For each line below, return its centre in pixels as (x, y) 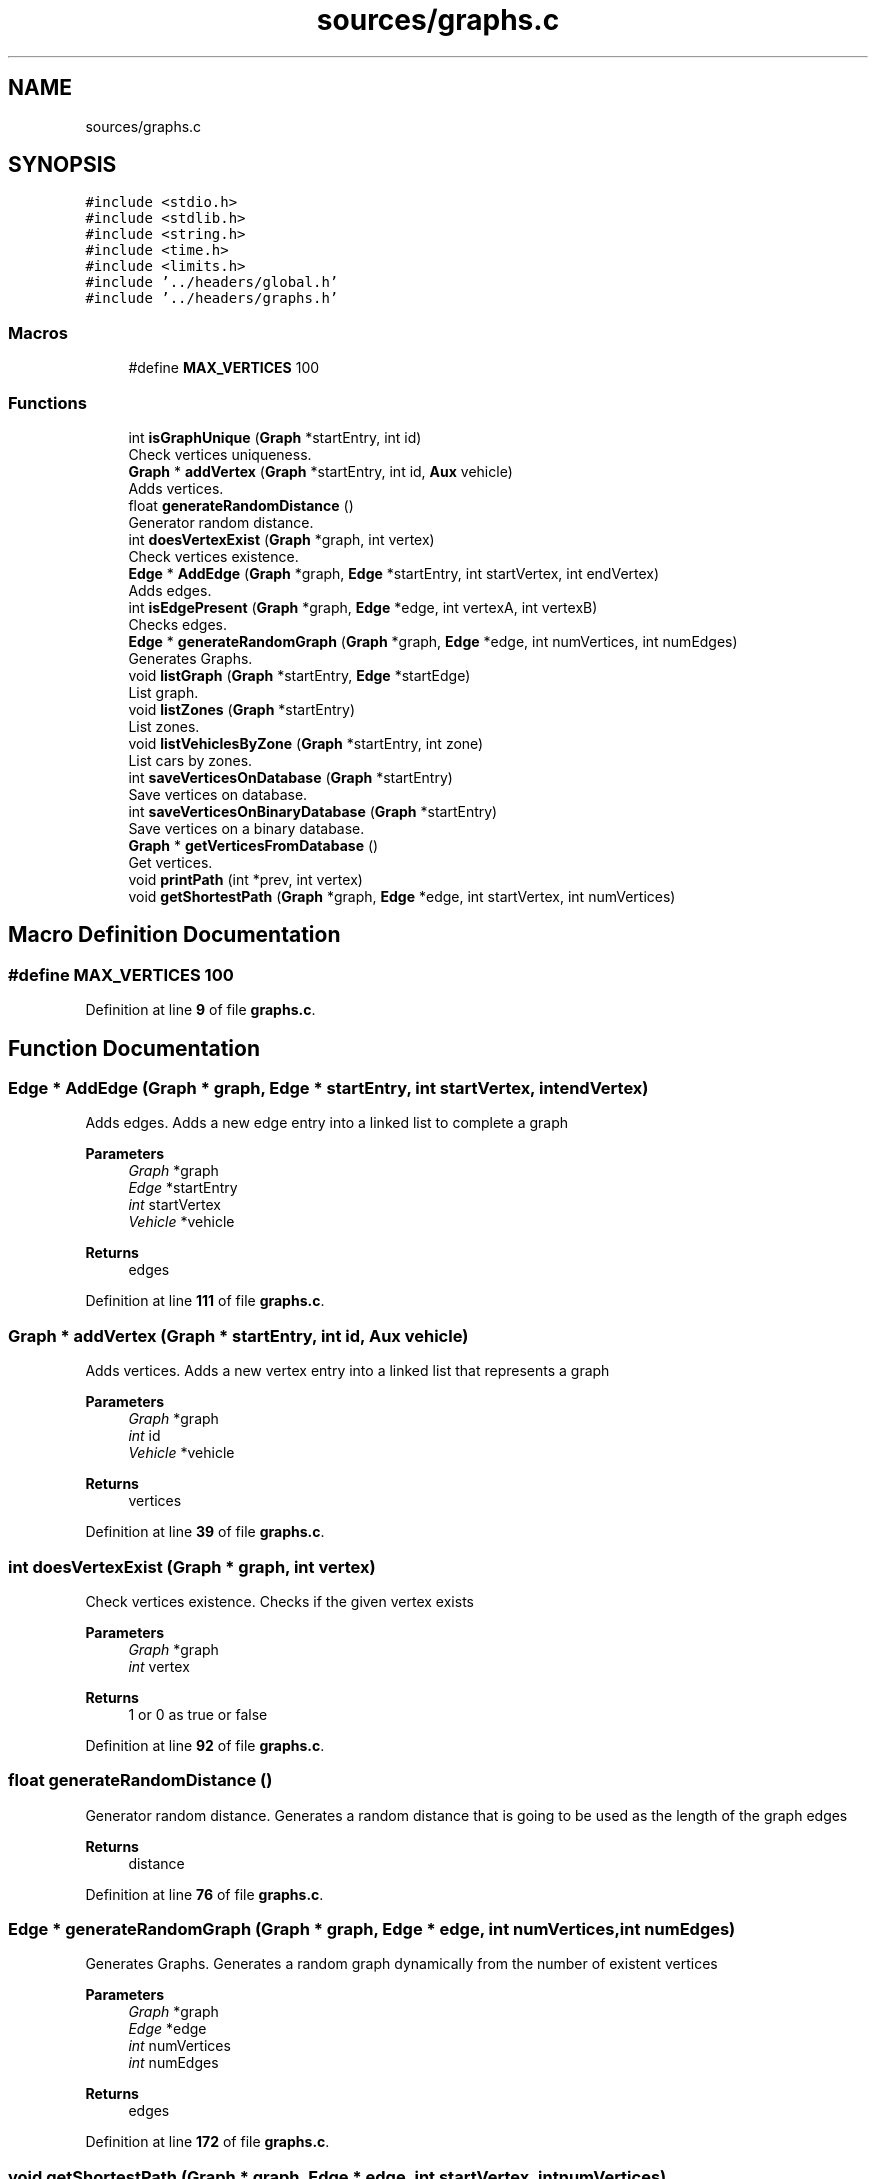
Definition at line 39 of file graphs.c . (205, 1532)
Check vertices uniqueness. (220, 454)
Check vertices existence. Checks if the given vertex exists (279, 1601)
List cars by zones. (190, 760)
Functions (47, 402)
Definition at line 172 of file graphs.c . (207, 2142)
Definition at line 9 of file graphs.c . (200, 1010)
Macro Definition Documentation (174, 935)
